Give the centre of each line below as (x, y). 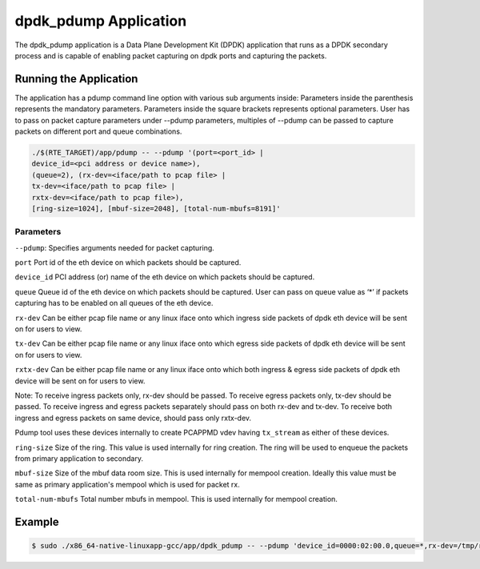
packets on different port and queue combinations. (98, 131)
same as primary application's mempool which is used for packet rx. (127, 484)
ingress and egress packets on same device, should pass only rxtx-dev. (133, 418)
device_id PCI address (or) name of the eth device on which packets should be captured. (165, 277)
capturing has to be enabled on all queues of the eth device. (114, 303)
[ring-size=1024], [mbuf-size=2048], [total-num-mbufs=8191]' (156, 208)
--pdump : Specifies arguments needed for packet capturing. (115, 247)
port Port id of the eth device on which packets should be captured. (128, 262)
